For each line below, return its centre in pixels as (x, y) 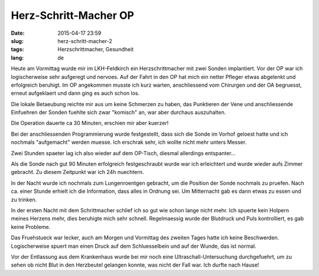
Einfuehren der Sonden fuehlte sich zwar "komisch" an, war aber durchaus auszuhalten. (118, 113)
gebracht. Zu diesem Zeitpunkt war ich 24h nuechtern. (77, 172)
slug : (17, 41)
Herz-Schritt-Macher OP (73, 15)
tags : (17, 50)
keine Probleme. (31, 226)
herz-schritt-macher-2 (85, 41)
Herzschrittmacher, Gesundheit (96, 50)
